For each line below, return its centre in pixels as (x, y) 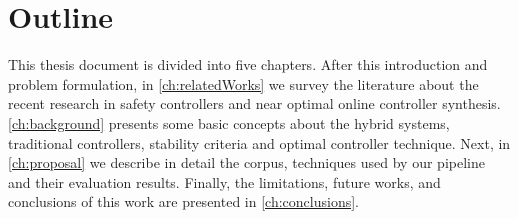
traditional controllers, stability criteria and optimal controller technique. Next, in (259, 142)
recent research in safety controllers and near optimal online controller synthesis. (254, 103)
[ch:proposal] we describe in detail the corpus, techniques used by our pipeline (246, 162)
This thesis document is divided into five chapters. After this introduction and (248, 64)
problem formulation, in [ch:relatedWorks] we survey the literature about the (243, 83)
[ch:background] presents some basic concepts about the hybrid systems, (229, 122)
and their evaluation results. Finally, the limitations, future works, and (224, 181)
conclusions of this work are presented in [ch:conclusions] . (183, 201)
